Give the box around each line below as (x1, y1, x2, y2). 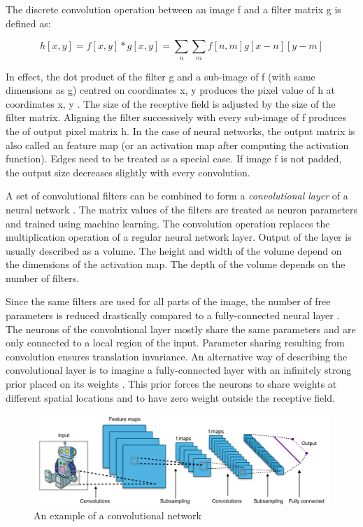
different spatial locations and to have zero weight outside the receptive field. (6, 390, 335, 405)
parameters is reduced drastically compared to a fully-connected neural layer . (6, 308, 340, 323)
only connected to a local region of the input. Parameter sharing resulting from (6, 335, 345, 350)
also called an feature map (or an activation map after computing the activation (6, 137, 349, 152)
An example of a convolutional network (34, 508, 201, 523)
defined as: (6, 15, 51, 30)
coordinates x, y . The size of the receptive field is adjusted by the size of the (6, 96, 336, 111)
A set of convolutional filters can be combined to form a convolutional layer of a (6, 188, 348, 203)
